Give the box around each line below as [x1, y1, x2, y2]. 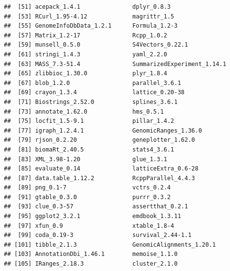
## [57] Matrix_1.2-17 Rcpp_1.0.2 [4, 32, 167, 39]
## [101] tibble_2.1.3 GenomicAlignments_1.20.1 [4, 241, 216, 248]
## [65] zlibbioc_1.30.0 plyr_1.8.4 [4, 70, 167, 77]
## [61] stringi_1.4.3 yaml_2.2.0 [4, 51, 167, 58]
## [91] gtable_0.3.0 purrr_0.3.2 [4, 193, 171, 201]
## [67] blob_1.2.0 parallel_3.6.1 [4, 79, 181, 86]
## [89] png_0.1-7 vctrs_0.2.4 [4, 184, 171, 191]
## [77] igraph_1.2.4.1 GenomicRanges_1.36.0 [4, 127, 202, 134]
